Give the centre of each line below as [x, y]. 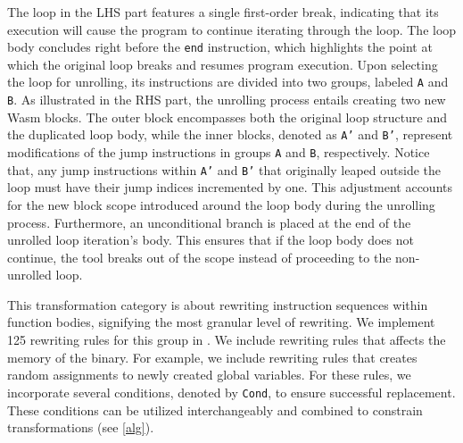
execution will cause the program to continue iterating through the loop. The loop [232, 29]
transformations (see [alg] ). [81, 427]
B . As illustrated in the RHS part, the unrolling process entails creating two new [227, 100]
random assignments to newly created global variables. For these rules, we [209, 375]
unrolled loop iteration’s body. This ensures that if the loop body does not [211, 240]
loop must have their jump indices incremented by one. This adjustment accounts [230, 187]
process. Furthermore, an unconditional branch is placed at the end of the [209, 222]
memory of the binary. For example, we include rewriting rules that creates [212, 357]
